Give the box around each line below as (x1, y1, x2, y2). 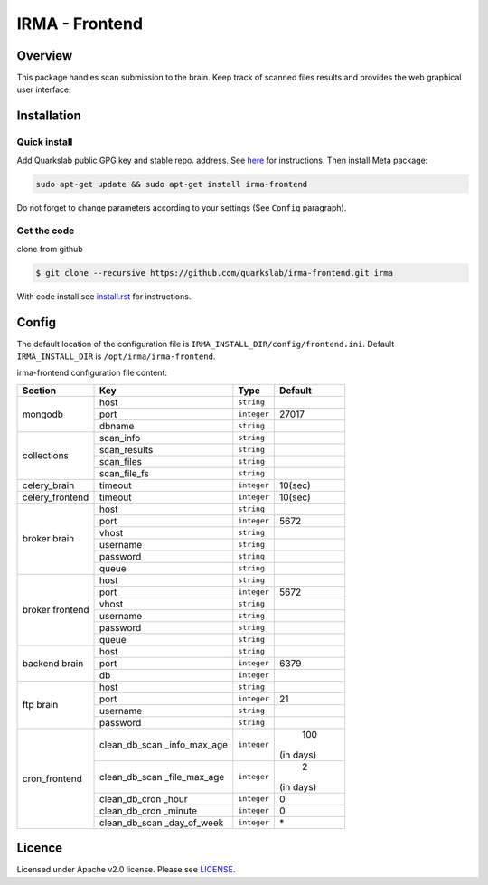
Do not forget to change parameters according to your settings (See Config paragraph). (16, 202, 347, 212)
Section (22, 384, 57, 397)
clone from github (16, 243, 83, 254)
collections (22, 449, 70, 462)
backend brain (22, 656, 84, 669)
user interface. (16, 84, 71, 95)
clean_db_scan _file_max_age (99, 770, 225, 783)
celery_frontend (22, 491, 89, 504)
